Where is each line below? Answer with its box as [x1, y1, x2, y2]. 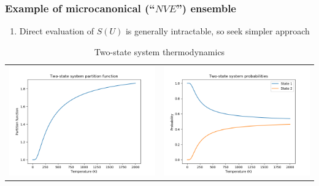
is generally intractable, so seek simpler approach [125, 25, 310, 37]
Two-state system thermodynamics [94, 45, 225, 58]
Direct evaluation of [19, 25, 94, 37]
